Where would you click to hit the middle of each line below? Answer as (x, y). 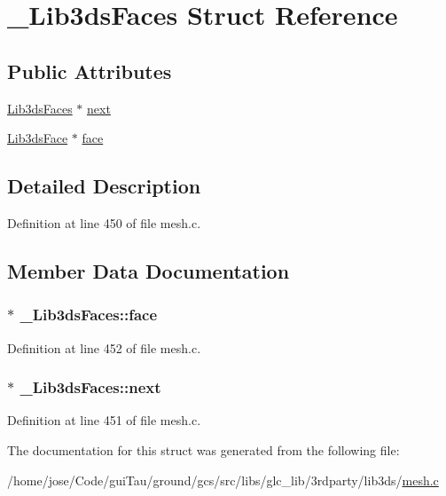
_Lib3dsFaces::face (89, 315)
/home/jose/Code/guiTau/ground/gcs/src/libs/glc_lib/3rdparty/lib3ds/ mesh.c (223, 480)
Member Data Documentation (149, 270)
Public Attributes (90, 71)
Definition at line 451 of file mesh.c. (104, 420)
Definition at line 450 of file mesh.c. (104, 222)
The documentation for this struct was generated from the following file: (203, 449)
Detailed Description (104, 186)
